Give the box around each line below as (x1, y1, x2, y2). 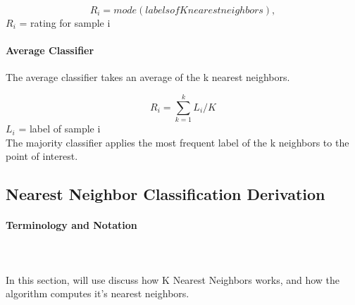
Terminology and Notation (6, 218, 137, 232)
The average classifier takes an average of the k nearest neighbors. (6, 70, 290, 85)
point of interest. (6, 149, 78, 163)
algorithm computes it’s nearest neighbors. (6, 286, 189, 301)
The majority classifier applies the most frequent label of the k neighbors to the (6, 135, 349, 149)
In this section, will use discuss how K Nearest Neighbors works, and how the (6, 272, 340, 287)
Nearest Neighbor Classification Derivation (6, 183, 325, 205)
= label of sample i (18, 121, 101, 136)
